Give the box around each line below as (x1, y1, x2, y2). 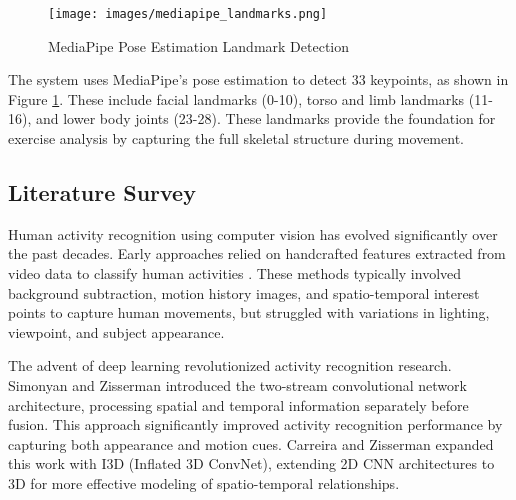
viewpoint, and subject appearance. (8, 321, 225, 342)
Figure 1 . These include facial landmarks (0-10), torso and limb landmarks (8, 88, 465, 109)
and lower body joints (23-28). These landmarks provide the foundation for (35, 108, 496, 129)
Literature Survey (8, 177, 196, 208)
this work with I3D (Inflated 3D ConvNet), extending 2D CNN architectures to (8, 453, 495, 474)
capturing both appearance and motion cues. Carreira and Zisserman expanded (8, 433, 494, 454)
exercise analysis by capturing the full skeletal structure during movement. (8, 128, 464, 149)
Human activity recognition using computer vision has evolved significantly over (8, 223, 498, 244)
